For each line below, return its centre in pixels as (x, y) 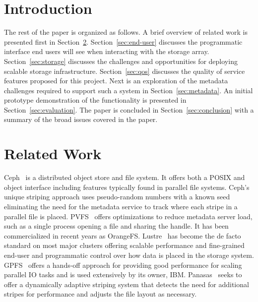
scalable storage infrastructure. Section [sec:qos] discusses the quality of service (125, 71)
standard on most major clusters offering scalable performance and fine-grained (124, 245)
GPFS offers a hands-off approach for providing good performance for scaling (123, 265)
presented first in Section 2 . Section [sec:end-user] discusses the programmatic (123, 41)
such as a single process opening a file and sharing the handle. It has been (116, 226)
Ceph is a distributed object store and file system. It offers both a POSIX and (125, 177)
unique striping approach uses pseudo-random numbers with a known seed (117, 197)
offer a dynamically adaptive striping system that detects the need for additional (127, 284)
